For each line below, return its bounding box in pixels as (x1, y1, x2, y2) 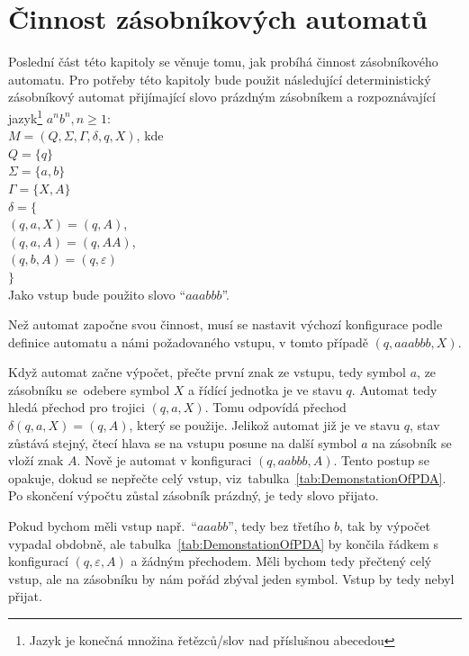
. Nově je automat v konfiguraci (77, 451, 252, 470)
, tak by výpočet (339, 517, 430, 535)
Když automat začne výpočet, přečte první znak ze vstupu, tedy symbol (8, 363, 407, 382)
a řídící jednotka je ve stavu (188, 380, 342, 399)
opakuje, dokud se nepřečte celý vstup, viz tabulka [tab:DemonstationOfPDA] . (8, 468, 446, 487)
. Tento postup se (333, 451, 429, 470)
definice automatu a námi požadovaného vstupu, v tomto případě (8, 332, 368, 351)
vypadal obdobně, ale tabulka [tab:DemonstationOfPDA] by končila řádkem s (8, 534, 439, 553)
